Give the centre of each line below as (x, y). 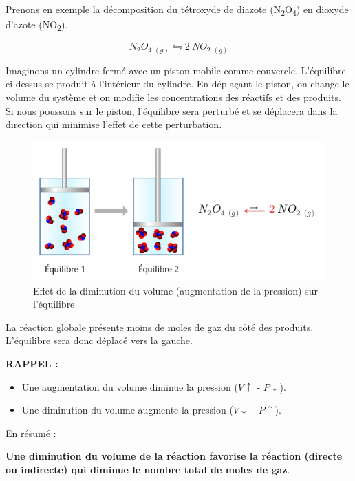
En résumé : (31, 432)
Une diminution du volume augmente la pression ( (127, 410)
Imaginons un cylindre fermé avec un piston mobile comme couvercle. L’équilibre (176, 70)
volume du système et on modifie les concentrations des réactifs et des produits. (173, 97)
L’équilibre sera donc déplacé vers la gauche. (99, 340)
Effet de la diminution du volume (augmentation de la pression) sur (175, 290)
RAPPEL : (32, 363)
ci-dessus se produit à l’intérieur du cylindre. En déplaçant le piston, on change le (177, 84)
